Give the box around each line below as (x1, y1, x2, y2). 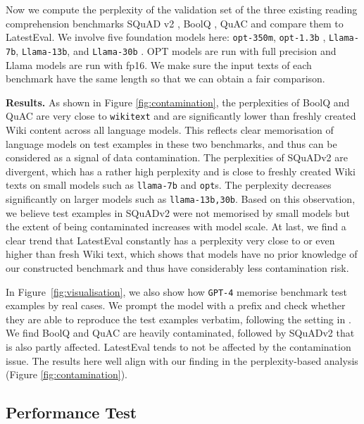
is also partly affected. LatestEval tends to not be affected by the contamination (6, 339, 351, 354)
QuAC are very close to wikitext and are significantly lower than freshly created (6, 108, 356, 123)
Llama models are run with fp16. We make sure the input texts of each (6, 57, 312, 72)
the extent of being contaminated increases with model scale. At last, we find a (6, 219, 346, 234)
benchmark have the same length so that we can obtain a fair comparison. (6, 71, 325, 86)
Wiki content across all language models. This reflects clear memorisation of (6, 122, 334, 137)
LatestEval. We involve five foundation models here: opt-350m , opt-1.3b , (6, 30, 326, 44)
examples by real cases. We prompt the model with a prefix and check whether (6, 298, 346, 313)
